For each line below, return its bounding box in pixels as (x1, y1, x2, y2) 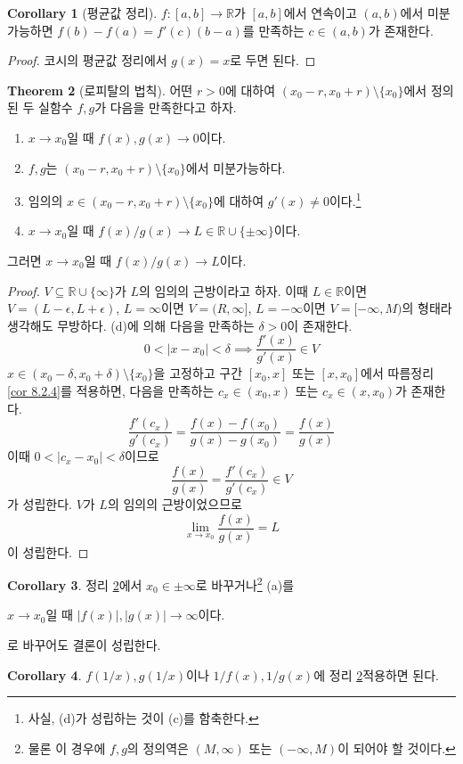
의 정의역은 (126, 738, 189, 757)
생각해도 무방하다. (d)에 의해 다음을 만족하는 (7, 316, 255, 334)
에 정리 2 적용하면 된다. (313, 665, 440, 684)
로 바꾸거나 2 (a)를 (195, 573, 295, 594)
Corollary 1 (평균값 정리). (7, 4, 158, 21)
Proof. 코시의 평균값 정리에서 (7, 51, 167, 70)
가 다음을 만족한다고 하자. (94, 98, 237, 117)
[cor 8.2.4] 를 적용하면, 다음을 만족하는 (7, 382, 215, 400)
